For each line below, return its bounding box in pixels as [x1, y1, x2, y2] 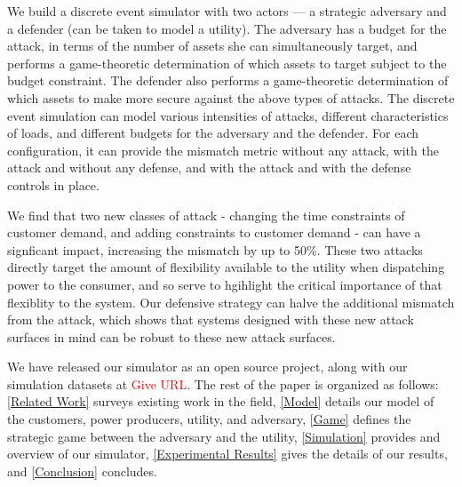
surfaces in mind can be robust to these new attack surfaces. [7, 327, 336, 346]
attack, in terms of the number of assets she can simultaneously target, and [7, 36, 418, 55]
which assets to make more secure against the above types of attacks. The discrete [7, 88, 455, 107]
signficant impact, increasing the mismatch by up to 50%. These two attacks [7, 240, 423, 259]
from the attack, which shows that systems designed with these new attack [7, 310, 414, 329]
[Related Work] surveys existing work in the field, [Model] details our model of [7, 392, 434, 411]
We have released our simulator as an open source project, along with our [7, 357, 408, 376]
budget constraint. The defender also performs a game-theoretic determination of [7, 71, 449, 90]
